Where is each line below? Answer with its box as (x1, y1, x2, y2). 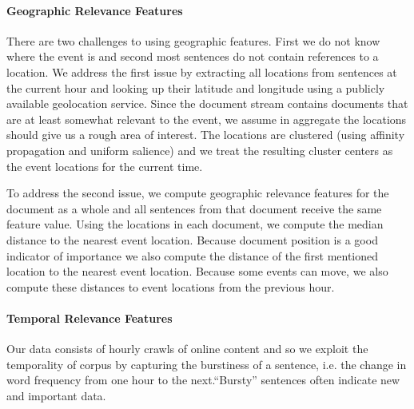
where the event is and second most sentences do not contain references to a (6, 48, 379, 65)
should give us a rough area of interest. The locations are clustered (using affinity (6, 126, 405, 143)
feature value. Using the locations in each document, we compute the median (6, 216, 384, 232)
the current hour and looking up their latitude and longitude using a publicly (6, 79, 385, 96)
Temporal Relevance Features (6, 309, 173, 326)
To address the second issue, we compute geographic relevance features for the (6, 185, 389, 201)
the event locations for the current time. (6, 157, 203, 174)
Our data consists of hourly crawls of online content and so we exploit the (6, 340, 368, 357)
